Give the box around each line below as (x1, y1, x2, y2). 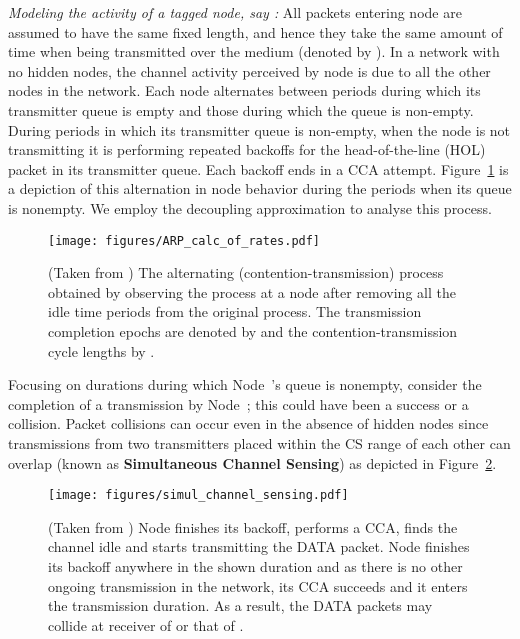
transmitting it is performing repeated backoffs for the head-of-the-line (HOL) (8, 139, 486, 160)
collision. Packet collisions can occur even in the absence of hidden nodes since (8, 413, 489, 434)
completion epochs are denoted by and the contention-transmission (48, 320, 458, 341)
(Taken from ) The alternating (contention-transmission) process (48, 262, 444, 283)
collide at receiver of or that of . (48, 614, 244, 635)
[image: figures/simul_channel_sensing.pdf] (48, 488, 349, 503)
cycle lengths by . (48, 340, 155, 361)
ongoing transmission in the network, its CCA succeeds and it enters (48, 575, 468, 596)
